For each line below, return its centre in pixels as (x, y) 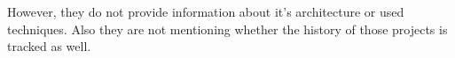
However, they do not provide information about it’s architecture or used (206, 11)
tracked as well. (49, 46)
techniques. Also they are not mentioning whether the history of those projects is (227, 29)
